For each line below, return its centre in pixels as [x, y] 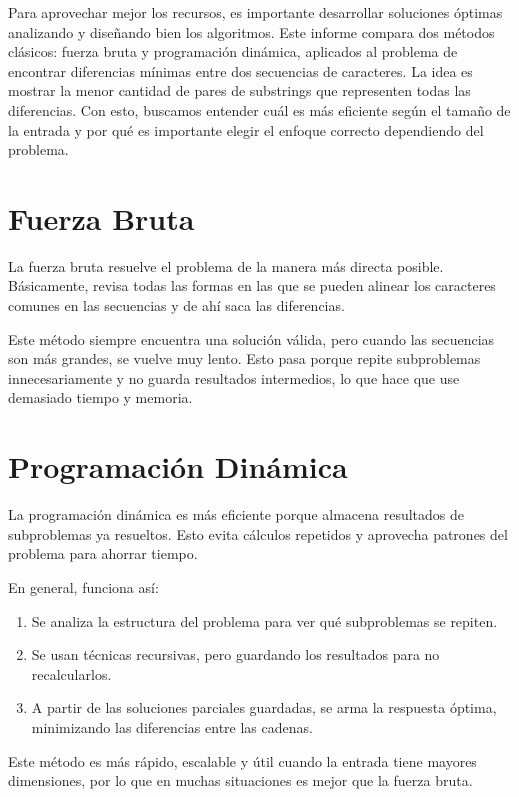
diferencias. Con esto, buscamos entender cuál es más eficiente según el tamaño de [259, 109]
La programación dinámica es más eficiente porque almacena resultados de [236, 514]
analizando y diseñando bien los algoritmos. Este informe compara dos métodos [251, 31]
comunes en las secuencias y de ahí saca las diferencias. [176, 305]
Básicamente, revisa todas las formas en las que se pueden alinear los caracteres [252, 285]
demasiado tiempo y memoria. [100, 397]
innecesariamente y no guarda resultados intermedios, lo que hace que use [234, 377]
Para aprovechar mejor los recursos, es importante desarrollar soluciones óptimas [255, 12]
